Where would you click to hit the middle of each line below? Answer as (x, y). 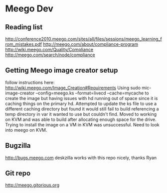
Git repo (18, 173)
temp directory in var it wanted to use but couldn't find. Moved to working (81, 114)
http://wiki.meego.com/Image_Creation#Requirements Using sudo (73, 88)
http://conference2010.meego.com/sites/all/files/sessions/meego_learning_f (83, 39)
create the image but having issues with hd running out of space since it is (82, 98)
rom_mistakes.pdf (24, 44)
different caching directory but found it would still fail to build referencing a (82, 109)
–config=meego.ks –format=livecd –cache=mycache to (92, 93)
